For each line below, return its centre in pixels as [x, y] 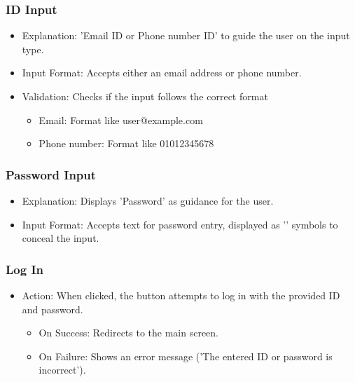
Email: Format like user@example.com [121, 120]
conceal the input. [61, 238]
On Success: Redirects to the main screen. [129, 333]
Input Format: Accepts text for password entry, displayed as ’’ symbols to [180, 224]
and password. [53, 309]
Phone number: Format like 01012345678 [126, 143]
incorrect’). [62, 370]
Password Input [51, 174]
